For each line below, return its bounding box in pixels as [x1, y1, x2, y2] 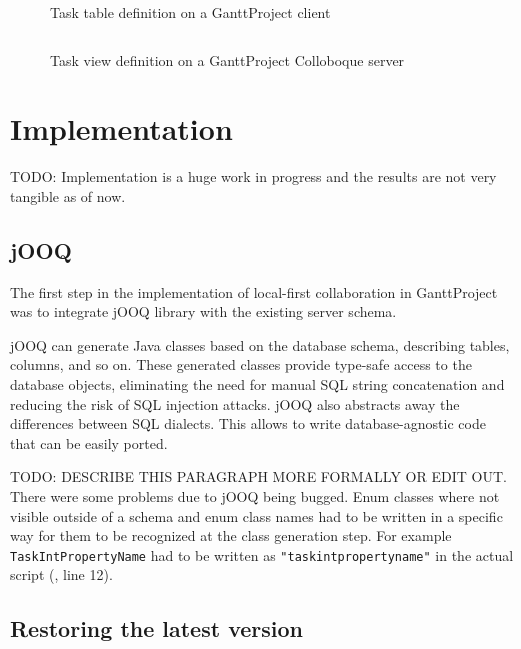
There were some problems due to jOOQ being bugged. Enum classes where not [10, 486, 500, 507]
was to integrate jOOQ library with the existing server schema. [10, 301, 397, 322]
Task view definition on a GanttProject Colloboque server [50, 49, 405, 70]
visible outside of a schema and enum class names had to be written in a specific [10, 505, 503, 526]
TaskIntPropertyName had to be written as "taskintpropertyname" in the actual [10, 544, 514, 565]
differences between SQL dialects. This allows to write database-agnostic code [10, 413, 486, 434]
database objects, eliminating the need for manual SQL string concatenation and [10, 374, 505, 395]
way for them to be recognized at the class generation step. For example [10, 525, 452, 546]
